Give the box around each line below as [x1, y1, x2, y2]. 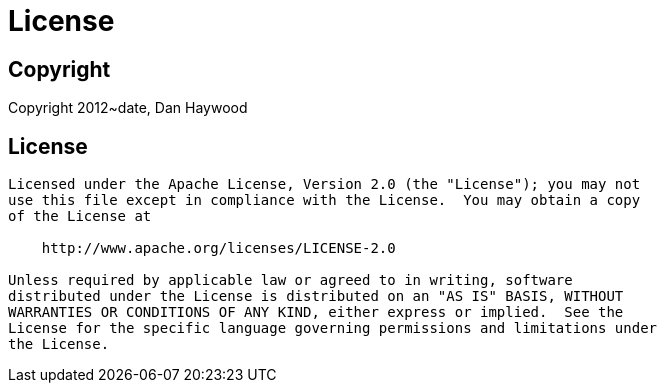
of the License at [8, 208, 152, 225]
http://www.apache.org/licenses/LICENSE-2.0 [41, 240, 396, 257]
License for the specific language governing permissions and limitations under [8, 320, 658, 337]
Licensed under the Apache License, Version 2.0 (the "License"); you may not [8, 176, 641, 193]
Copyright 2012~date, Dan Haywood [8, 99, 248, 117]
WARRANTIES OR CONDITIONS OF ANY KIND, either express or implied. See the [8, 304, 624, 321]
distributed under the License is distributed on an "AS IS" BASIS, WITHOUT [8, 288, 624, 305]
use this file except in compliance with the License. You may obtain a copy [8, 192, 641, 209]
